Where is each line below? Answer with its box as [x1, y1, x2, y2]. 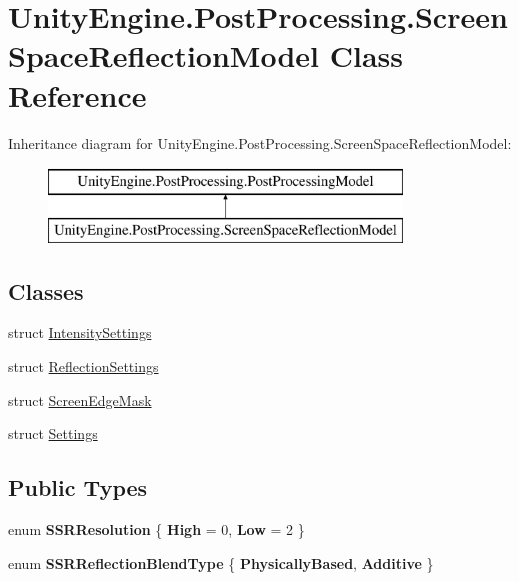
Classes [8, 275, 84, 306]
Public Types [8, 472, 148, 503]
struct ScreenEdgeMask [8, 389, 152, 410]
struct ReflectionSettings [8, 356, 159, 377]
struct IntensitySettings [8, 322, 152, 343]
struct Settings [8, 423, 98, 444]
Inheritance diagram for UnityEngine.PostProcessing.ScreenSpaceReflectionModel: [8, 132, 512, 153]
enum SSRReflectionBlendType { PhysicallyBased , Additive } [8, 552, 434, 573]
